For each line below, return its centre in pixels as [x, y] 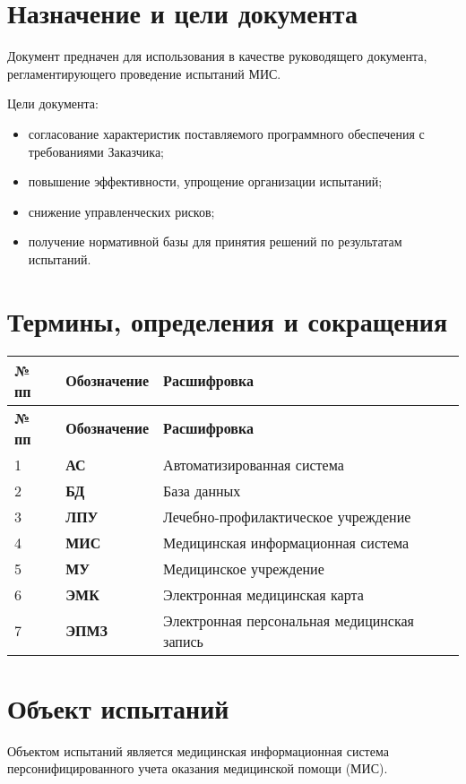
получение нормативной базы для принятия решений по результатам [215, 241]
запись [183, 641]
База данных [202, 490]
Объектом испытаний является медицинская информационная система [198, 750]
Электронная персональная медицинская [289, 620]
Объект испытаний [118, 707]
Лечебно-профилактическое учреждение [287, 516]
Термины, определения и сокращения [228, 320]
